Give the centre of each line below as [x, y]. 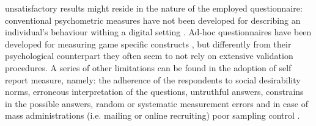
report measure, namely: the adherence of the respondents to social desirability [153, 79]
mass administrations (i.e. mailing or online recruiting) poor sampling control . [152, 115]
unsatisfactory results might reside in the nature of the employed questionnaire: [154, 8]
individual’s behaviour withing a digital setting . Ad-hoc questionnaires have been [158, 32]
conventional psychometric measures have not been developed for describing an [153, 20]
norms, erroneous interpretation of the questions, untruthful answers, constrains [154, 92]
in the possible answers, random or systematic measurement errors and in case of [156, 103]
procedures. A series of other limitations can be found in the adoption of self [148, 67]
